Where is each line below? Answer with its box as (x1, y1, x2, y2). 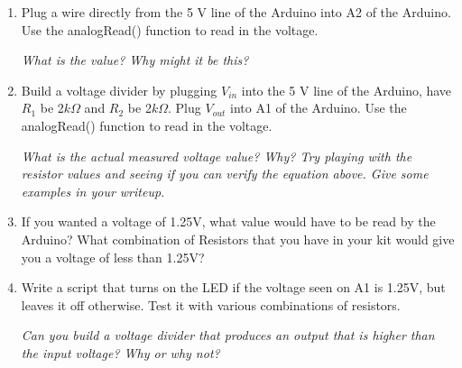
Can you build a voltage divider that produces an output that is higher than (21, 326, 435, 345)
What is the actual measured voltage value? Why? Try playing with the (21, 146, 412, 165)
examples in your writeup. (21, 181, 165, 200)
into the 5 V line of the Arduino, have (241, 80, 452, 99)
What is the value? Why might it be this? (21, 51, 249, 69)
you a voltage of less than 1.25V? (21, 247, 205, 266)
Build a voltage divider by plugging (21, 80, 217, 99)
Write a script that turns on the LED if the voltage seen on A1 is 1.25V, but (21, 278, 446, 297)
